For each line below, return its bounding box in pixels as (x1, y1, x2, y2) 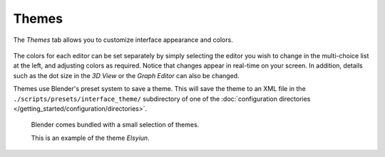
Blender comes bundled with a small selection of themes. (31, 121, 200, 129)
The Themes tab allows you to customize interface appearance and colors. (13, 36, 233, 44)
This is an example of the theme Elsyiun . (31, 134, 150, 142)
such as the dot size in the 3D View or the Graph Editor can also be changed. (13, 71, 240, 80)
